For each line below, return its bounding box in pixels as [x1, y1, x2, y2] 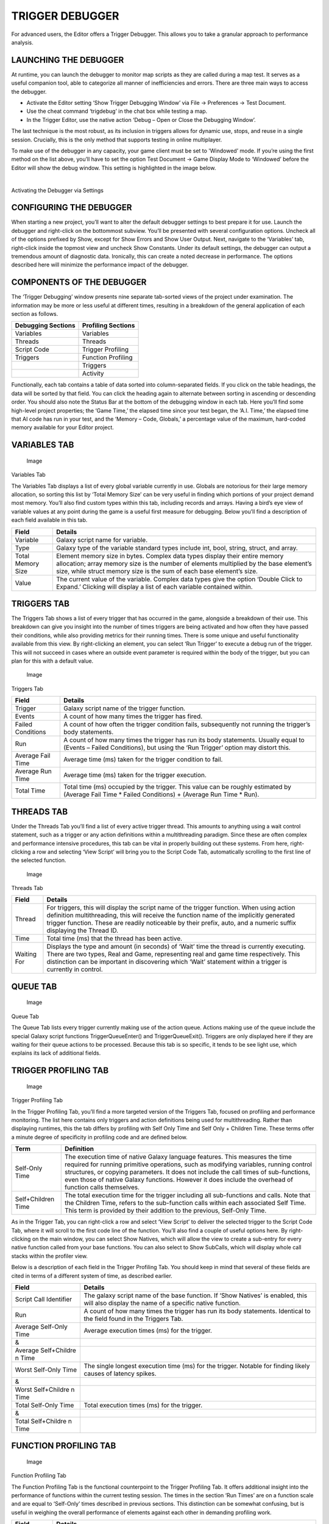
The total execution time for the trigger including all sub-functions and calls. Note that [64, 1191, 311, 1200]
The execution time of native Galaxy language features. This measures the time [64, 1153, 292, 1161]
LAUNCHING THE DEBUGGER [11, 55, 124, 65]
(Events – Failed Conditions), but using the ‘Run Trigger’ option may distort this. [63, 744, 291, 752]
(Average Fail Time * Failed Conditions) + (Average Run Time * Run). [63, 790, 260, 799]
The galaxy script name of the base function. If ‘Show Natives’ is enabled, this [83, 1291, 308, 1300]
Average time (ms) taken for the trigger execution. [63, 771, 207, 780]
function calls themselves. [64, 1183, 140, 1192]
